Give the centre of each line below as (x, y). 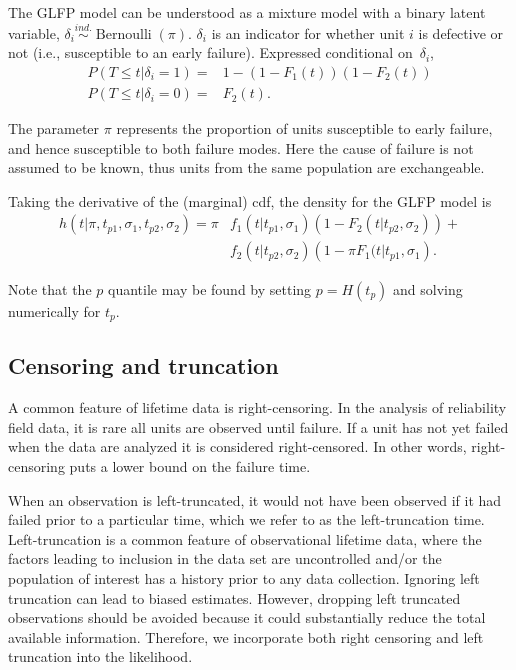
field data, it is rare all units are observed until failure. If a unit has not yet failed (258, 426)
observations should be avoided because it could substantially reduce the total (247, 617)
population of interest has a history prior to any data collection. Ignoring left (244, 577)
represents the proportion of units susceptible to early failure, (304, 128)
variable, (34, 32)
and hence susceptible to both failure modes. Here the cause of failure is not (241, 147)
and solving (428, 288)
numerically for (54, 310)
